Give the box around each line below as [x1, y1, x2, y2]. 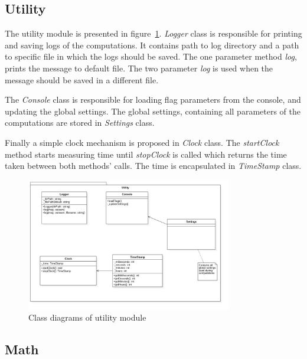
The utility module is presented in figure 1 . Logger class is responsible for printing [5, 27, 302, 40]
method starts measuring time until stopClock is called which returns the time [5, 148, 287, 160]
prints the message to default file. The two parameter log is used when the [5, 61, 273, 74]
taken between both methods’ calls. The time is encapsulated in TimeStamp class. [5, 159, 302, 172]
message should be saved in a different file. [5, 73, 159, 86]
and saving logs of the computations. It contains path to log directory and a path [5, 38, 299, 51]
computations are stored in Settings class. [5, 116, 155, 129]
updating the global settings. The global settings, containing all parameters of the [5, 105, 301, 117]
